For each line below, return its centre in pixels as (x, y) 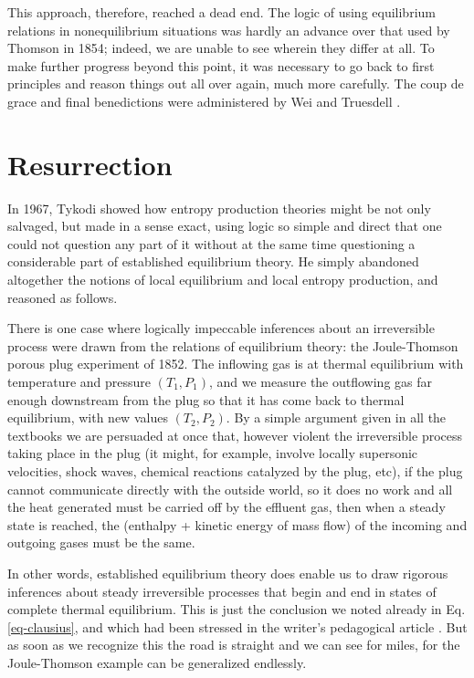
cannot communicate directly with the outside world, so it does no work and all (230, 489)
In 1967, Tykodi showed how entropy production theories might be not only (219, 208)
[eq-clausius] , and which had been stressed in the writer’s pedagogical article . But (237, 626)
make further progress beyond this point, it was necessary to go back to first (221, 65)
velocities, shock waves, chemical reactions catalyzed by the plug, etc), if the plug (235, 471)
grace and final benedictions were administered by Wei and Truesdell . (204, 101)
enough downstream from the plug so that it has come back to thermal (206, 399)
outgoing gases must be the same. (101, 542)
